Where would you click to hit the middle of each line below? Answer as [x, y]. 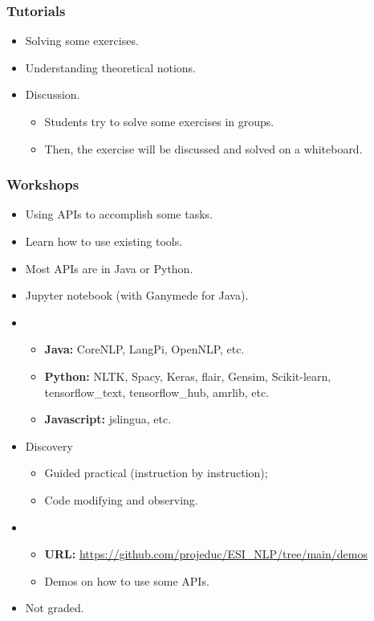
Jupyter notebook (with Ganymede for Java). [137, 295]
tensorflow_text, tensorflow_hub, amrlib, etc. [157, 392]
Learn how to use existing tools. [104, 241]
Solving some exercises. [82, 41]
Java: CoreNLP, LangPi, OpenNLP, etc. [144, 349]
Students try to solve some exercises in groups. [159, 121]
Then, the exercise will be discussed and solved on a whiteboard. [203, 148]
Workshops [43, 184]
